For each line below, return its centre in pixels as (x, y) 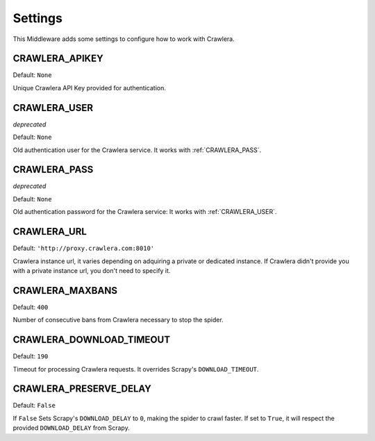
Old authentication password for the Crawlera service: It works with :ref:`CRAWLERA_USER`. (145, 212)
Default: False (34, 406)
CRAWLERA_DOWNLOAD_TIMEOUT (91, 340)
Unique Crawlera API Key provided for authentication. (89, 88)
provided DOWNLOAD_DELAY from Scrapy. (71, 428)
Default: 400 (31, 307)
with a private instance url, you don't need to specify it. (92, 270)
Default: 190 (31, 356)
